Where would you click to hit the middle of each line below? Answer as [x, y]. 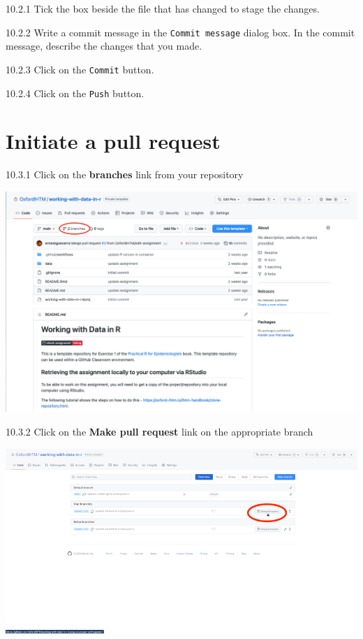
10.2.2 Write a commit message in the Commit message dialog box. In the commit [180, 32]
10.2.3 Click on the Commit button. [80, 69]
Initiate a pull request [113, 141]
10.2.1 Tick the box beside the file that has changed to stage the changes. [163, 8]
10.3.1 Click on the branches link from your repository [125, 174]
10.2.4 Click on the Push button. [75, 93]
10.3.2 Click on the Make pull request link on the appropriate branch [160, 431]
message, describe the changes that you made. [104, 46]
